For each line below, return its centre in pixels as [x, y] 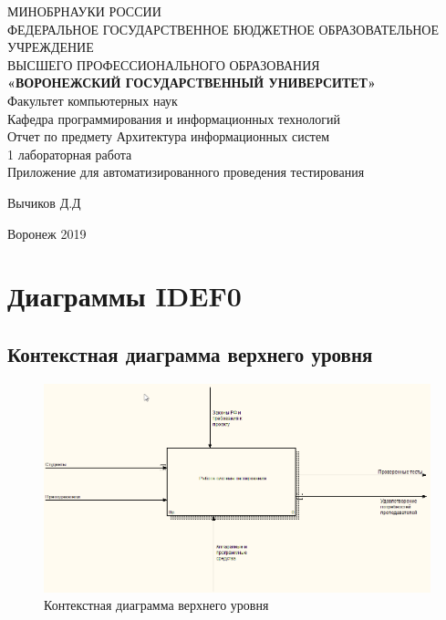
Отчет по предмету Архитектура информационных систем [169, 136]
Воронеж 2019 [47, 233]
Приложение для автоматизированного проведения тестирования [186, 172]
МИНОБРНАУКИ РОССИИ [84, 11]
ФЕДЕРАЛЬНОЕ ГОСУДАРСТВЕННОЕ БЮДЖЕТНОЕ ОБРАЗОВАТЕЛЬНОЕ [223, 29]
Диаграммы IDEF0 [124, 296]
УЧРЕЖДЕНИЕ [51, 47]
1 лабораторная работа [70, 154]
